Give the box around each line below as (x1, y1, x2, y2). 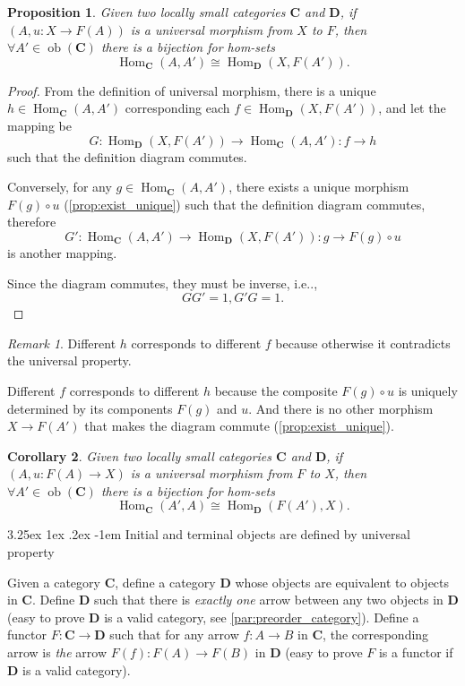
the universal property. (7, 351, 132, 370)
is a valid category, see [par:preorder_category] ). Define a (104, 607, 419, 626)
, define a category (115, 572, 216, 591)
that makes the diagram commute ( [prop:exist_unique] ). (84, 416, 394, 435)
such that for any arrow (109, 625, 239, 644)
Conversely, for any (7, 177, 112, 196)
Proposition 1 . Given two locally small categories (7, 3, 286, 21)
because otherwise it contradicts (275, 333, 451, 352)
